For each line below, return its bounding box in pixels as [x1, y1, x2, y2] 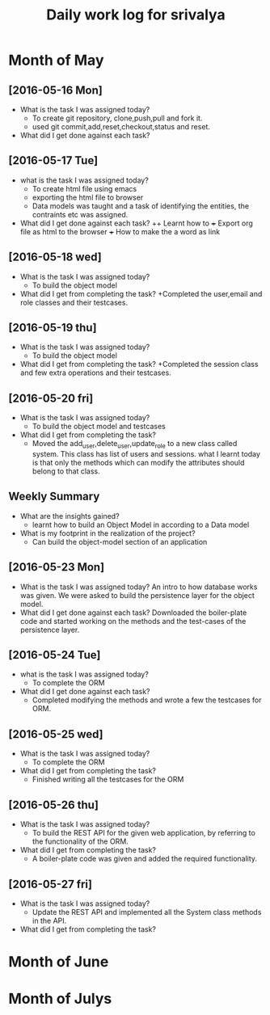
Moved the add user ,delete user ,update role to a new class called [32, 439, 238, 450]
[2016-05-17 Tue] [8, 154, 99, 167]
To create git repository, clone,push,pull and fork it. [32, 113, 203, 123]
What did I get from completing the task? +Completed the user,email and [19, 288, 263, 298]
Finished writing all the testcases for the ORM [32, 774, 184, 785]
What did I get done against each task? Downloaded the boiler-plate [19, 608, 247, 617]
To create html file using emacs [32, 183, 137, 193]
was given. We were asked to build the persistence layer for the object [19, 590, 255, 600]
